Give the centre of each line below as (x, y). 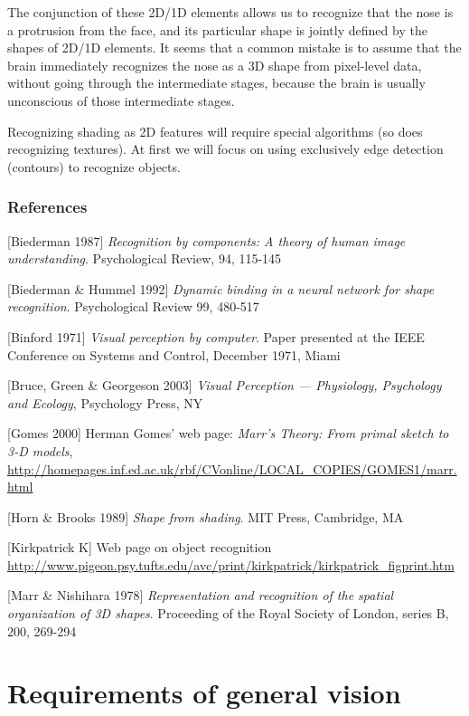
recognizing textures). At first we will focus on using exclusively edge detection (225, 149)
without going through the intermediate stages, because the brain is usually (216, 83)
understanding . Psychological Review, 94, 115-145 (145, 258)
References (47, 207)
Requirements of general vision (204, 693)
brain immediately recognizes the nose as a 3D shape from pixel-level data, (215, 65)
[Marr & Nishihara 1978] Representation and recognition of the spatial (201, 595)
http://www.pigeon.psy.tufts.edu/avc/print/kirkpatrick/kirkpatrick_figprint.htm (231, 564)
